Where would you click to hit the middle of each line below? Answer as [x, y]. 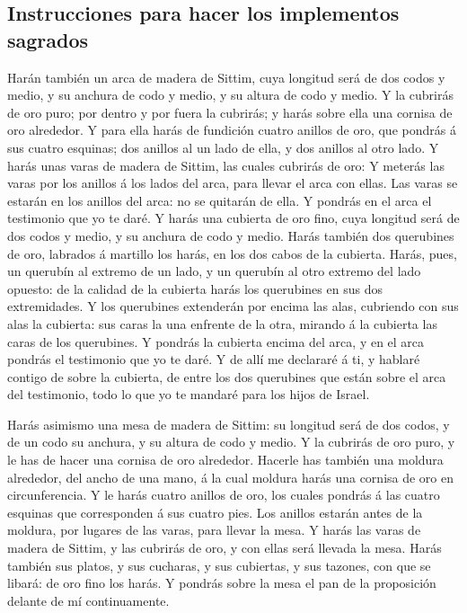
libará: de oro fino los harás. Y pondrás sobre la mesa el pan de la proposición [222, 583]
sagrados [48, 39]
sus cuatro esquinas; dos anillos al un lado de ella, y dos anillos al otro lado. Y [223, 147]
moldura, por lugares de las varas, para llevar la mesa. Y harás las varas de [214, 530]
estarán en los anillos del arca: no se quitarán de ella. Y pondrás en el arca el [220, 200]
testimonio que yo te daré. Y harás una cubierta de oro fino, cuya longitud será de [233, 218]
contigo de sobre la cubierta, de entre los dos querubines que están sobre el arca [227, 376]
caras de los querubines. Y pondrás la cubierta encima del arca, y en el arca [216, 341]
